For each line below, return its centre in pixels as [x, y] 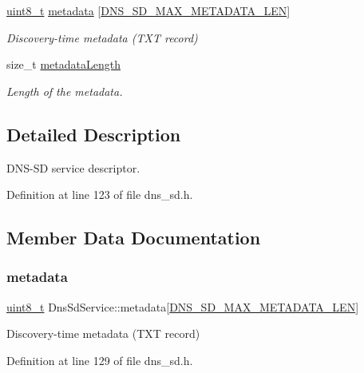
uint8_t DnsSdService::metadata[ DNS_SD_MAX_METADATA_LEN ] [183, 306]
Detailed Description [94, 134]
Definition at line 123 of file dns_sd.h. [100, 194]
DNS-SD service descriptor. [73, 167]
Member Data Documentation [134, 238]
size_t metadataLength [63, 64]
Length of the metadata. [65, 91]
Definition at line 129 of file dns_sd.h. [100, 360]
